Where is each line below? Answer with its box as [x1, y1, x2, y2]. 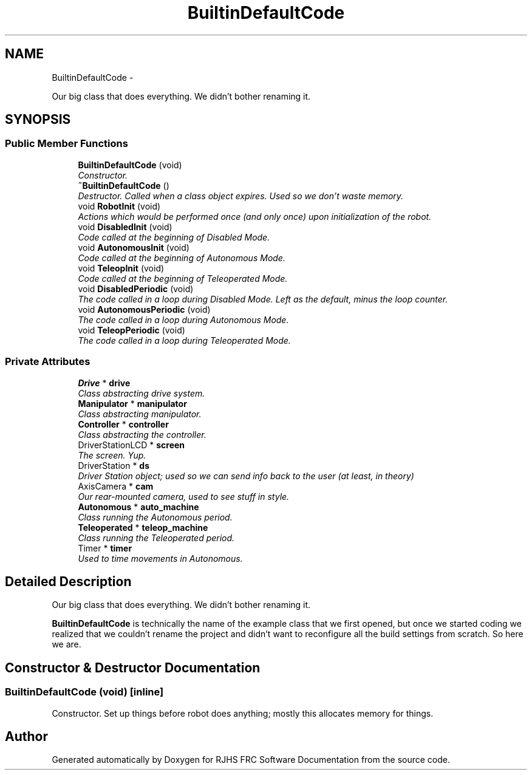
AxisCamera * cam [78, 480, 154, 491]
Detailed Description [5, 573, 132, 589]
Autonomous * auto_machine [78, 501, 199, 512]
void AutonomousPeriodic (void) [78, 304, 211, 315]
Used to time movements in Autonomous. [78, 553, 243, 564]
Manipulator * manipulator [78, 398, 187, 409]
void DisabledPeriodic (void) [78, 283, 194, 294]
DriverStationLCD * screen [78, 439, 185, 450]
